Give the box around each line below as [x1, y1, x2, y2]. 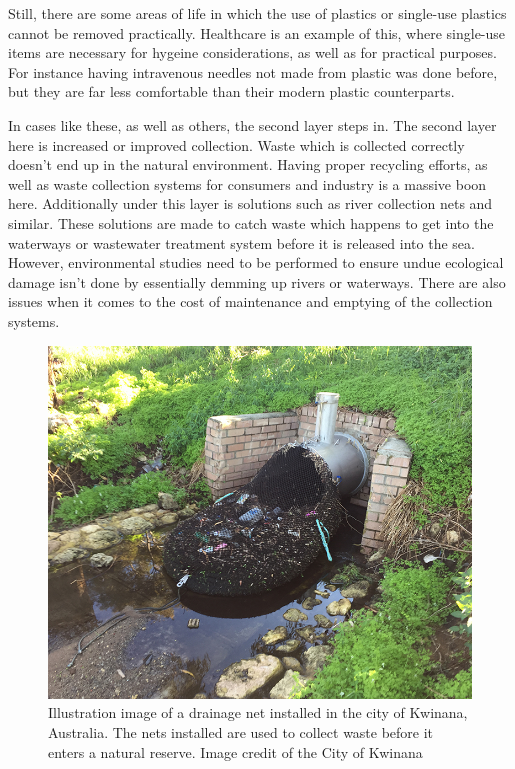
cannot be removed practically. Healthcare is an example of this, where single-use [8, 22, 506, 43]
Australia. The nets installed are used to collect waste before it [48, 722, 434, 743]
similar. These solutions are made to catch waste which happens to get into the [8, 212, 494, 233]
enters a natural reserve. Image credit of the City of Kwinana [48, 741, 423, 762]
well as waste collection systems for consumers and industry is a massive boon [8, 173, 487, 194]
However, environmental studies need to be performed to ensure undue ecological [8, 252, 504, 273]
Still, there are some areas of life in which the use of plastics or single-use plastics [8, 3, 507, 23]
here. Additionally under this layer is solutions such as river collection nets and [8, 193, 493, 214]
